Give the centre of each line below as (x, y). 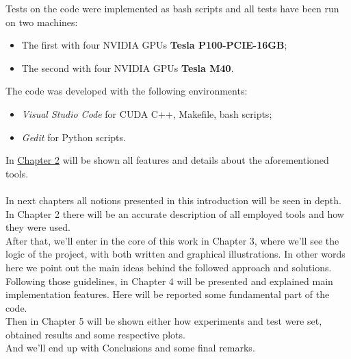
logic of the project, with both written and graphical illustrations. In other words (175, 254)
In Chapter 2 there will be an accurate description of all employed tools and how (175, 213)
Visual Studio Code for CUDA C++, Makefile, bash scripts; (147, 113)
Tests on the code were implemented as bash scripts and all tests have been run (172, 8)
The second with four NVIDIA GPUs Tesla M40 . (128, 67)
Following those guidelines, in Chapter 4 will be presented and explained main (169, 281)
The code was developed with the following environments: (127, 91)
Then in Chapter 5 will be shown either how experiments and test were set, (164, 321)
